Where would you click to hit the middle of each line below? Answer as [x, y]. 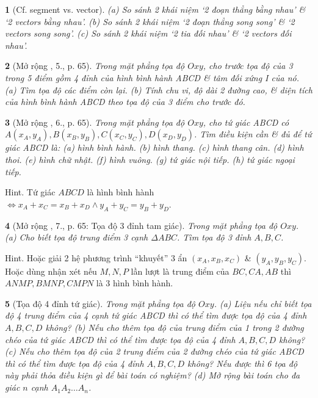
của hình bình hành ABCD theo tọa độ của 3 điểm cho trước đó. [125, 102]
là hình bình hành [121, 192]
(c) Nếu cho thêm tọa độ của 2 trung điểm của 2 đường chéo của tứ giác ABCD [154, 351]
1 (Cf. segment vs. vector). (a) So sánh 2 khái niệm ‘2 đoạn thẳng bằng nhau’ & [155, 9]
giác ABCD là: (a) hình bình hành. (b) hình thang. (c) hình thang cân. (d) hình [154, 147]
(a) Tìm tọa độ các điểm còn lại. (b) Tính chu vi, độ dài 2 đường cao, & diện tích [159, 89]
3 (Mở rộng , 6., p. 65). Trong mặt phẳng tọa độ [95, 122]
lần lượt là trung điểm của [180, 271]
